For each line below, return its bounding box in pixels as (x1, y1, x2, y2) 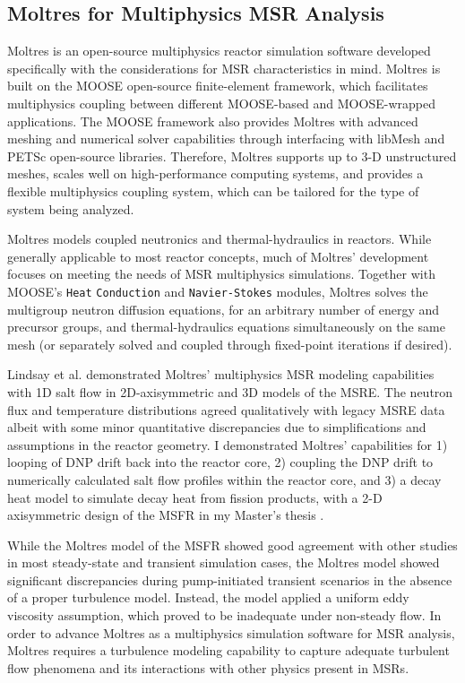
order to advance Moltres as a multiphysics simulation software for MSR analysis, (7, 623, 455, 642)
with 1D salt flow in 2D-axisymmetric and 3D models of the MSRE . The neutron (7, 382, 453, 401)
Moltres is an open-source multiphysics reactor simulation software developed (7, 41, 431, 60)
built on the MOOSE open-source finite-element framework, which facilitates (7, 76, 428, 95)
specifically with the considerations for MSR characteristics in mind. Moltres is (7, 58, 441, 77)
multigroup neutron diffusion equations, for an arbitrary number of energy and (7, 299, 440, 318)
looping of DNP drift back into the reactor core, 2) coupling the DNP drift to (7, 453, 434, 471)
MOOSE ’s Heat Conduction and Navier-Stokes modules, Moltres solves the (7, 281, 428, 300)
